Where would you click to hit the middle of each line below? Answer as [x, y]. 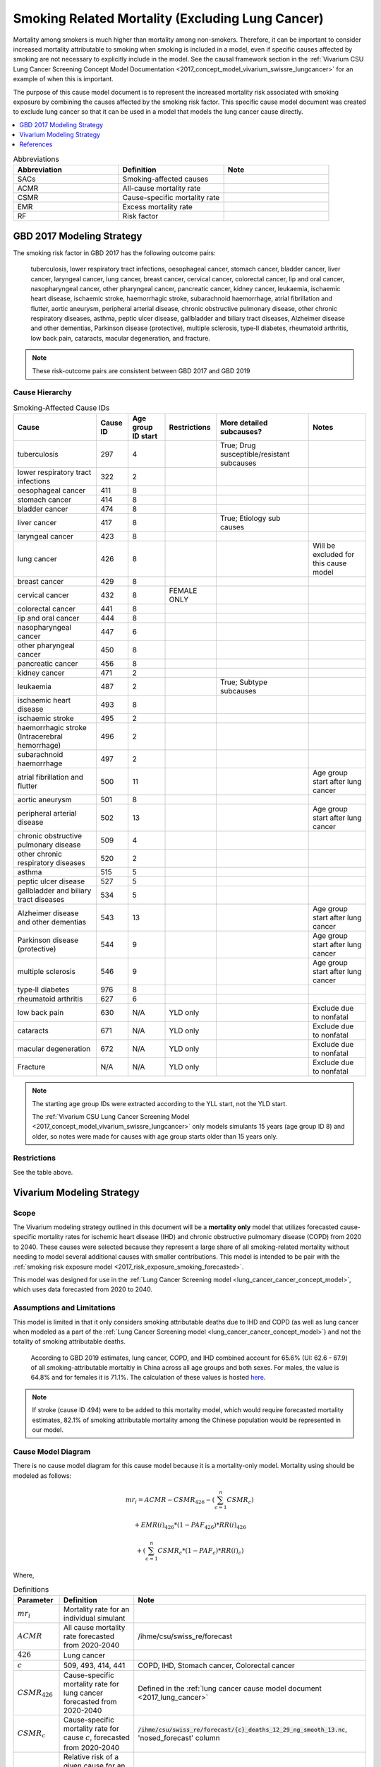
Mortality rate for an [96, 1609]
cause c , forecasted [97, 1737]
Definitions [31, 1590]
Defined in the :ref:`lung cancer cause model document [230, 1689]
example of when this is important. [64, 79]
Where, [24, 1575]
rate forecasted [89, 1636]
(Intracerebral [40, 736]
